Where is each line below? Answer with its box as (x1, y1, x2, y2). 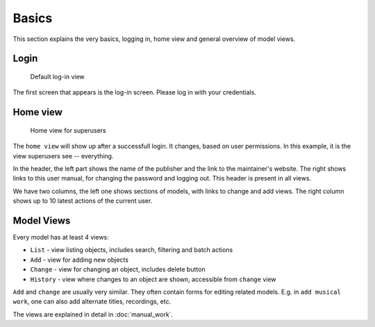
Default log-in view (30, 72, 85, 81)
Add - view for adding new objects (30, 255, 128, 264)
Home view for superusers (30, 126, 107, 135)
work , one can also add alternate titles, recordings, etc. (12, 297, 172, 305)
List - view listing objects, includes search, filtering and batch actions (30, 246, 233, 254)
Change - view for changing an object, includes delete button (30, 265, 206, 274)
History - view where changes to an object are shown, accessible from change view (30, 275, 277, 283)
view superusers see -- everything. (12, 151, 114, 160)
